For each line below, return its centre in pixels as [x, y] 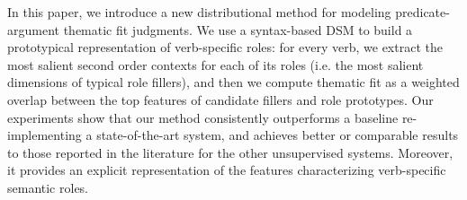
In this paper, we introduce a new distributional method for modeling [199, 12]
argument [33, 29]
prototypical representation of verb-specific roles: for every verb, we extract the [225, 47]
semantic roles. [48, 187]
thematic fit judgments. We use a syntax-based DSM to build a [238, 29]
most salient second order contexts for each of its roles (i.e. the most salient [216, 64]
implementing [45, 135]
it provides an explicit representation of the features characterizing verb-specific [227, 170]
